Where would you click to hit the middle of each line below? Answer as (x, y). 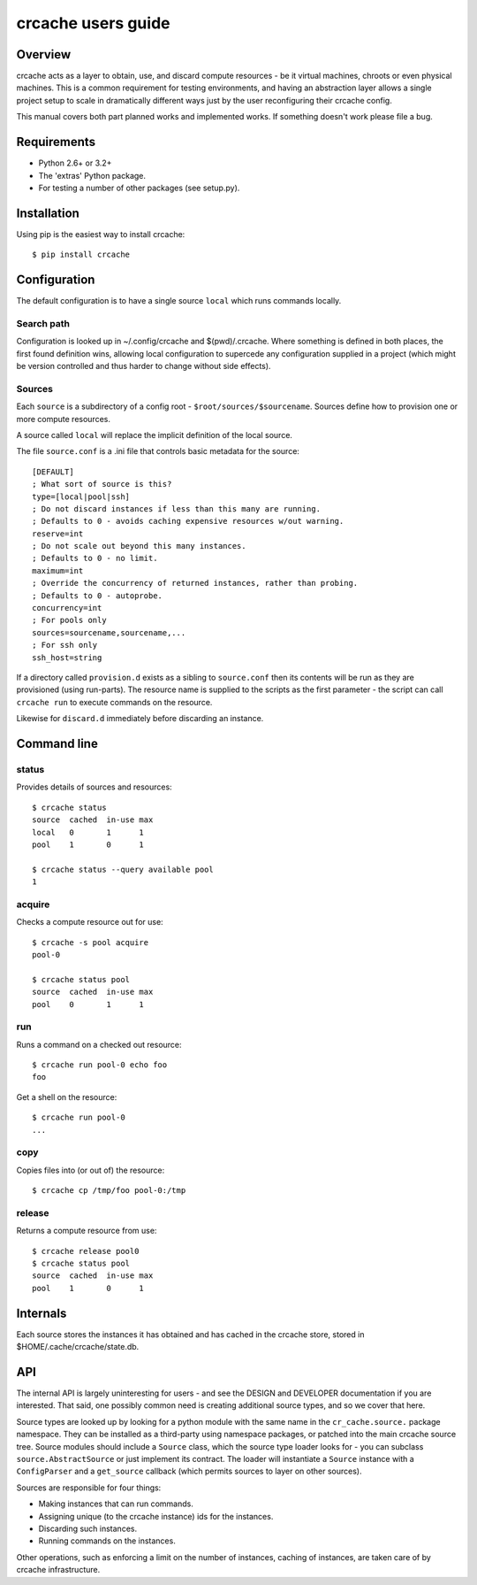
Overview (44, 54)
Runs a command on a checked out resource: (99, 1044)
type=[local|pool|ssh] (81, 496)
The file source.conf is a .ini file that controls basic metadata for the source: (158, 451)
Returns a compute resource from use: (87, 1231)
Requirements (56, 142)
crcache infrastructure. (58, 1570)
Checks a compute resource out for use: (90, 922)
